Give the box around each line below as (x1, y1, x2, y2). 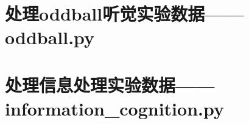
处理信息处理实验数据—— (5, 72, 215, 97)
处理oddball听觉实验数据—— (5, 1, 244, 26)
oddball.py (5, 25, 95, 50)
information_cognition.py (5, 96, 224, 120)
